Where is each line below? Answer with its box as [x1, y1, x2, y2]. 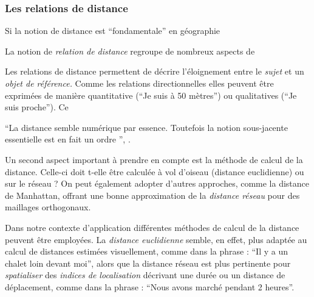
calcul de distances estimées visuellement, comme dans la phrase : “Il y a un [5, 245, 288, 258]
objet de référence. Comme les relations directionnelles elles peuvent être [5, 77, 274, 89]
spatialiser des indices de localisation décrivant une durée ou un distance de [5, 269, 285, 281]
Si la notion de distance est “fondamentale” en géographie [5, 24, 220, 37]
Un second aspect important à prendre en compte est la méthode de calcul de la [5, 153, 303, 165]
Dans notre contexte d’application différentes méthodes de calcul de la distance [5, 221, 299, 233]
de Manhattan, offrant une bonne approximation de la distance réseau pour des [5, 189, 300, 201]
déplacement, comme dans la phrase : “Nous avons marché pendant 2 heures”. [5, 280, 295, 293]
